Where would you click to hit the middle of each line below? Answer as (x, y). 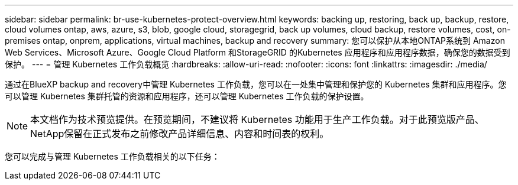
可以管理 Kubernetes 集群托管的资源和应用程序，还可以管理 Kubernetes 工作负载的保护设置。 (187, 96)
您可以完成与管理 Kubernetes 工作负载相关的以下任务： (112, 156)
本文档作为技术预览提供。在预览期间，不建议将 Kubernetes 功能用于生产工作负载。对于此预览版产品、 (257, 119)
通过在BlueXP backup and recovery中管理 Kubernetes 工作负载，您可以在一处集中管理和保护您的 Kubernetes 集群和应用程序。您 (256, 84)
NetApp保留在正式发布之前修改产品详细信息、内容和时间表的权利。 (180, 134)
